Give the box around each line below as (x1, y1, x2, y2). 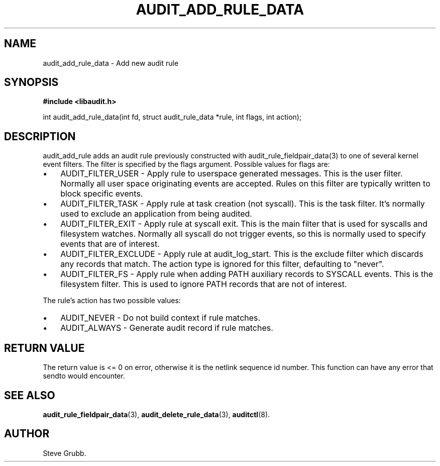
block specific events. (60, 189, 143, 199)
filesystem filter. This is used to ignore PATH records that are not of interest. (60, 279, 347, 290)
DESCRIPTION (4, 130, 76, 143)
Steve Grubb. (43, 448, 86, 457)
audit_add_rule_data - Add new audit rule (43, 58, 179, 67)
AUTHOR (4, 427, 50, 440)
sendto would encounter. (43, 371, 125, 381)
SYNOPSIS (4, 76, 59, 89)
